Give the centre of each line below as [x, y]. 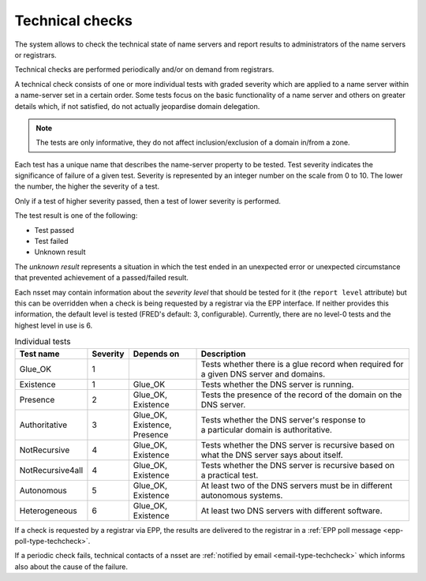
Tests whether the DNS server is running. [277, 384]
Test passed [54, 230]
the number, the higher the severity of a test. [87, 186]
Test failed [51, 242]
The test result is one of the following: [76, 216]
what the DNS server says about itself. [272, 455]
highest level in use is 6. [54, 325]
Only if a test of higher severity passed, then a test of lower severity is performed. [148, 201]
